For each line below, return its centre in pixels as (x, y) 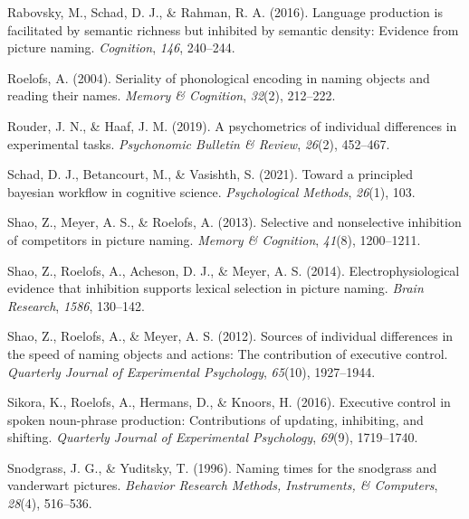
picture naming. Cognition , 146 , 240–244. (121, 47)
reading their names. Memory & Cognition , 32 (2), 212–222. (172, 95)
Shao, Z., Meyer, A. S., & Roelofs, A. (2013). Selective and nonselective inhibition (234, 222)
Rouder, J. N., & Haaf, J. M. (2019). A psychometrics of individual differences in (232, 125)
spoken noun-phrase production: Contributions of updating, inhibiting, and (215, 419)
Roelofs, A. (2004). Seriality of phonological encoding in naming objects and (219, 77)
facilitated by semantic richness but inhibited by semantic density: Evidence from (233, 29)
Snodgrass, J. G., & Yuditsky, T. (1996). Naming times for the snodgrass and (222, 467)
